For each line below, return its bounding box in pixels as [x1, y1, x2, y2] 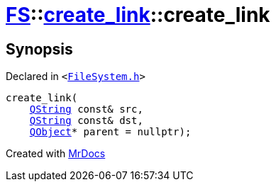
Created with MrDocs [6, 147, 106, 160]
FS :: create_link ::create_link [6, 3, 270, 27]
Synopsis [6, 40, 73, 58]
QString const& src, [29, 103, 143, 115]
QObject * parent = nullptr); [29, 126, 192, 138]
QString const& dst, [29, 115, 143, 127]
